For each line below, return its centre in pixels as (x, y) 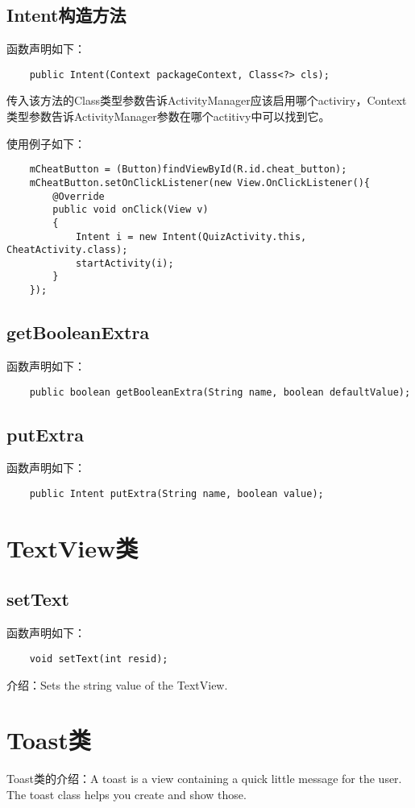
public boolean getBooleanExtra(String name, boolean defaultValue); (220, 392)
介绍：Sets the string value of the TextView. (117, 684)
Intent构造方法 (66, 15)
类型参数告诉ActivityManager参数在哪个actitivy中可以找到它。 (168, 116)
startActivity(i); (124, 263)
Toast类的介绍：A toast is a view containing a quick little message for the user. (204, 779)
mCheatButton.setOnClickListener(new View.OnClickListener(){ (200, 182)
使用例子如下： (46, 143)
